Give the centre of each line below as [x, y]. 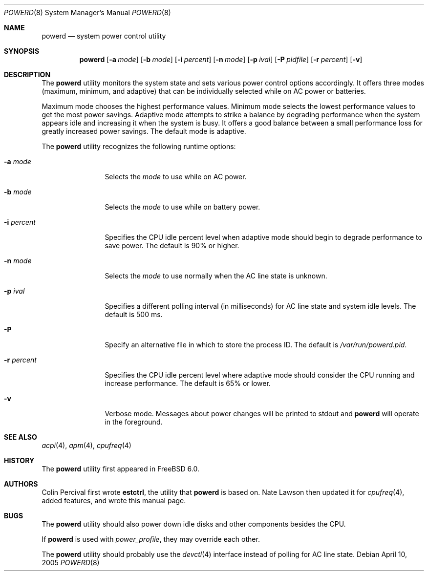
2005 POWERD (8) [71, 563]
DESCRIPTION [27, 75]
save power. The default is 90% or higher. [172, 245]
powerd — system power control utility [104, 36]
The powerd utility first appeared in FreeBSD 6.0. [120, 469]
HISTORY [19, 460]
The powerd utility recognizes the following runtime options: [139, 146]
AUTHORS [21, 484]
